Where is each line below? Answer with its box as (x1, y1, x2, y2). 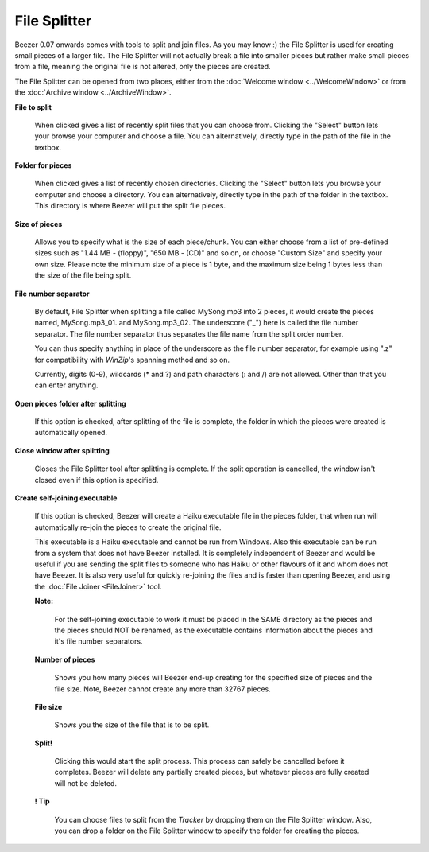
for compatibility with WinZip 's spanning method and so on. (34, 355, 230, 364)
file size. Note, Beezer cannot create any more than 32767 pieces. (54, 684, 271, 694)
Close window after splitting (14, 445, 110, 455)
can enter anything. (34, 380, 99, 390)
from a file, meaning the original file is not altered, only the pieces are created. (14, 62, 271, 72)
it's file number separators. (54, 636, 143, 646)
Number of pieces (34, 655, 95, 664)
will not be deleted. (54, 778, 117, 788)
